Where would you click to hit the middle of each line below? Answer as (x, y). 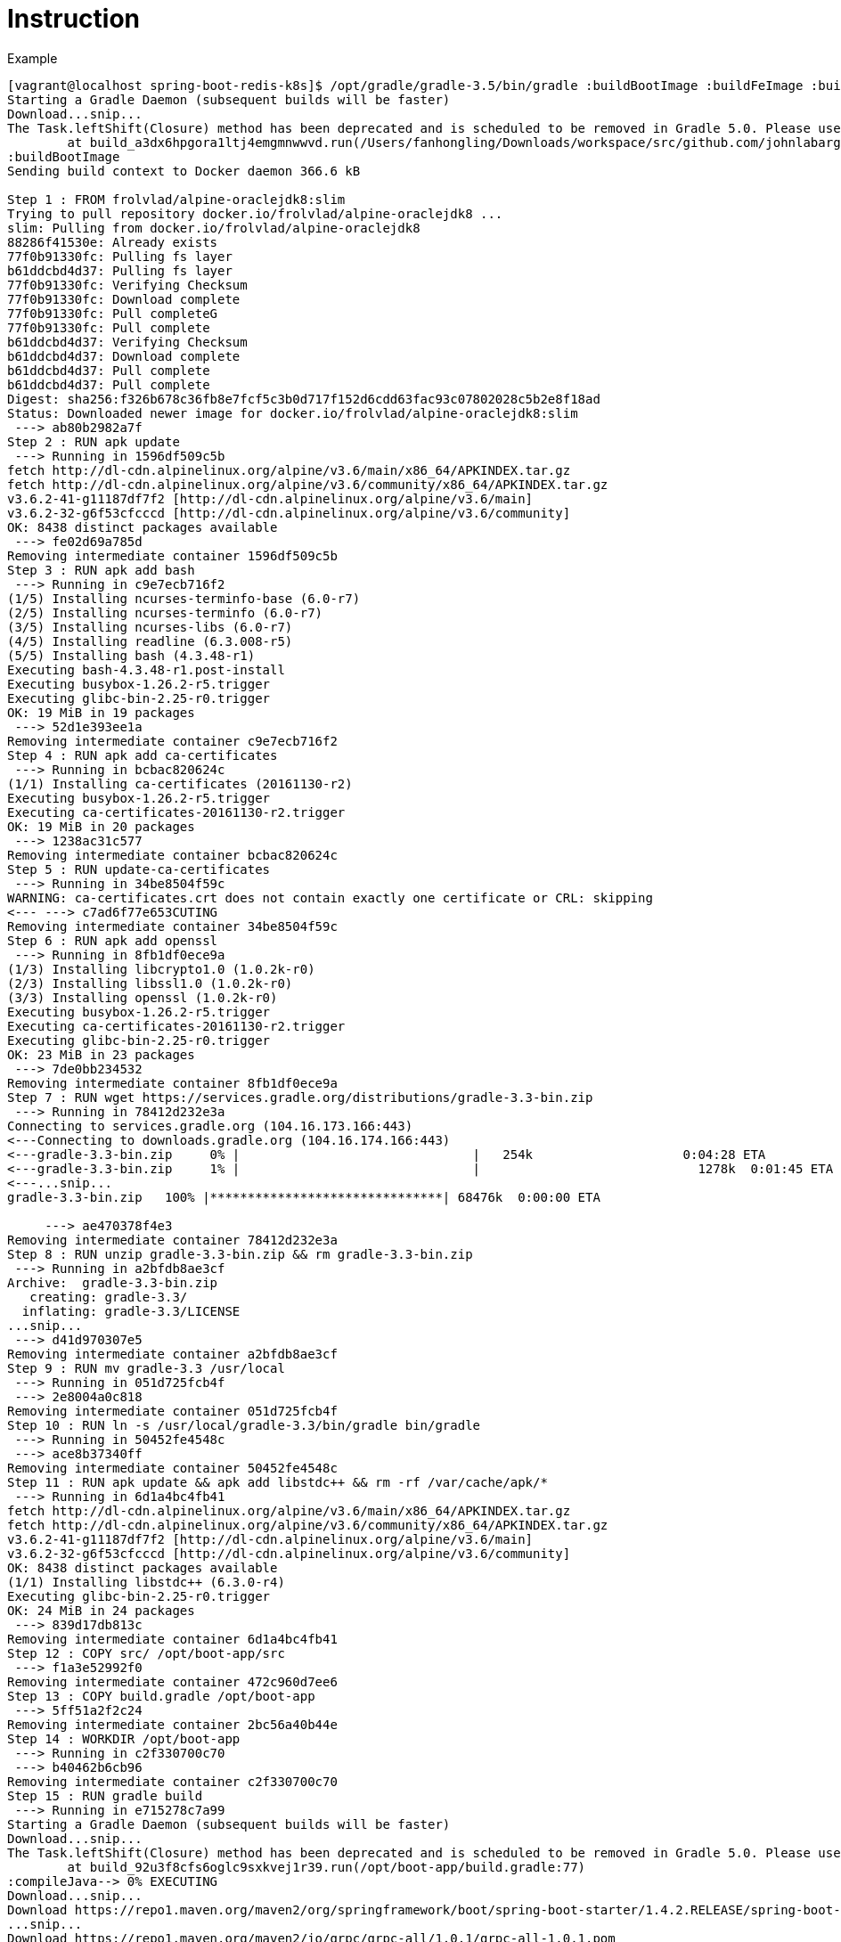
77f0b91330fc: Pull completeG (113, 313)
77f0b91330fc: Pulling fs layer (120, 256)
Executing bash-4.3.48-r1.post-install (146, 669)
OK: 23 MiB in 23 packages (101, 1054)
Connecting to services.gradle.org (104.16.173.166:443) (210, 1126)
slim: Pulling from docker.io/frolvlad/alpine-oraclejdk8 (214, 228)
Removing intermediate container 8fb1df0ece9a (172, 1083)
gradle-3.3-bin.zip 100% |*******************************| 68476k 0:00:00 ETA (304, 1197)
